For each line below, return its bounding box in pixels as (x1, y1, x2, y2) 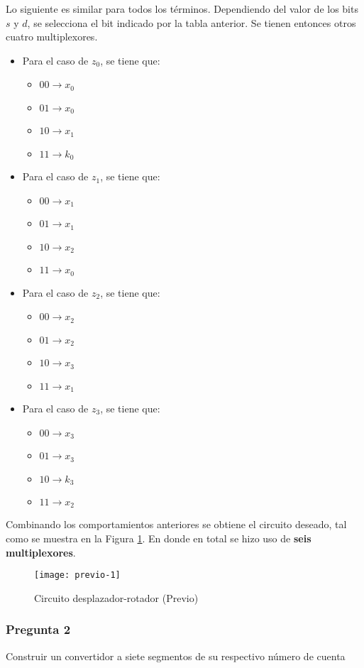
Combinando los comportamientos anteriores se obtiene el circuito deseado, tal (6, 517, 347, 532)
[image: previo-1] (34, 570, 121, 581)
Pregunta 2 (6, 620, 71, 638)
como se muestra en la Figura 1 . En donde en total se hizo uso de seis (6, 531, 311, 545)
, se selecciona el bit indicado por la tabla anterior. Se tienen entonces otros (27, 15, 356, 30)
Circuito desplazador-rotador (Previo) (34, 590, 199, 605)
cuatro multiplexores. (6, 29, 98, 44)
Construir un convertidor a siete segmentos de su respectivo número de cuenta (6, 648, 346, 663)
